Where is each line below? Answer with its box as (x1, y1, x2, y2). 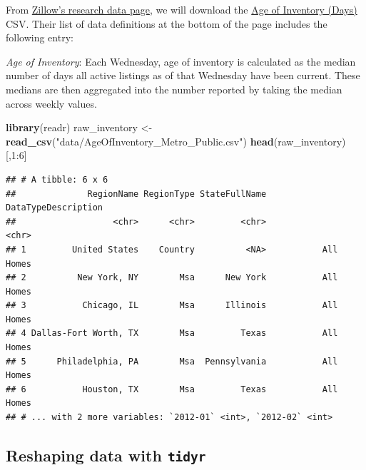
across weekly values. (6, 96, 97, 111)
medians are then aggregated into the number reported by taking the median (6, 81, 342, 96)
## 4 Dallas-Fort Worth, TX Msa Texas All (6, 328, 338, 339)
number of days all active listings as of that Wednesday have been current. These (6, 68, 360, 83)
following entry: (6, 30, 73, 45)
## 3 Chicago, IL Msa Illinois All (6, 300, 338, 311)
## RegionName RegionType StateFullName (6, 188, 267, 199)
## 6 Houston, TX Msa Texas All (6, 384, 338, 394)
